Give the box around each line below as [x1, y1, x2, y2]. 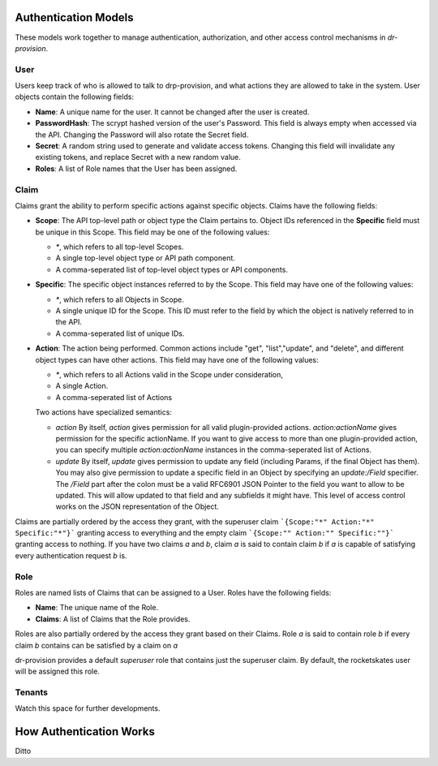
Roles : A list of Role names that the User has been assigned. [35, 163, 238, 174]
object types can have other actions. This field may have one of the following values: [35, 355, 320, 364]
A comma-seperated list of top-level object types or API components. [55, 265, 288, 274]
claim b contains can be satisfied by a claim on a [15, 640, 178, 650]
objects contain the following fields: [15, 92, 134, 101]
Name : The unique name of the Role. [35, 603, 158, 613]
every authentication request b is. [15, 550, 127, 560]
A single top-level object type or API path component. [55, 253, 235, 263]
